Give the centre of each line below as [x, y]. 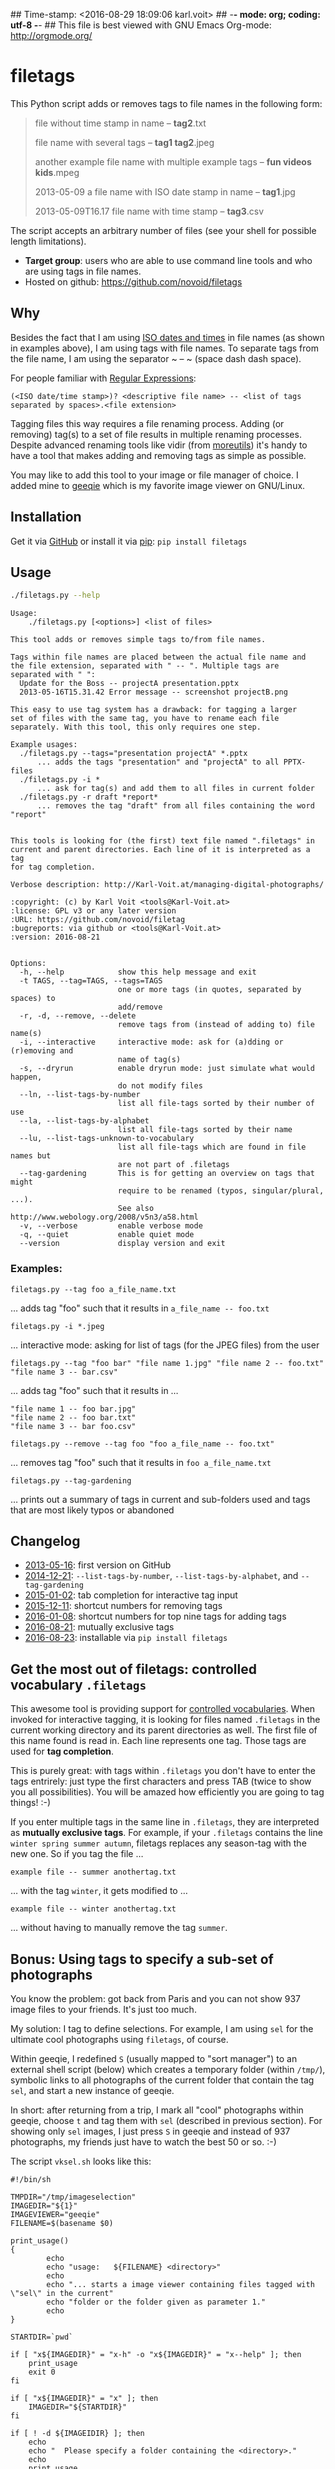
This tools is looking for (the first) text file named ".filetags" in [162, 841]
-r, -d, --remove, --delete [78, 1016]
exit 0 [42, 2372]
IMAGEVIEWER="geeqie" [55, 2214]
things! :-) [31, 1803]
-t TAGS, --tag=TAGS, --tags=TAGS [91, 981]
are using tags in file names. [83, 271]
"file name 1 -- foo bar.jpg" [73, 1409]
